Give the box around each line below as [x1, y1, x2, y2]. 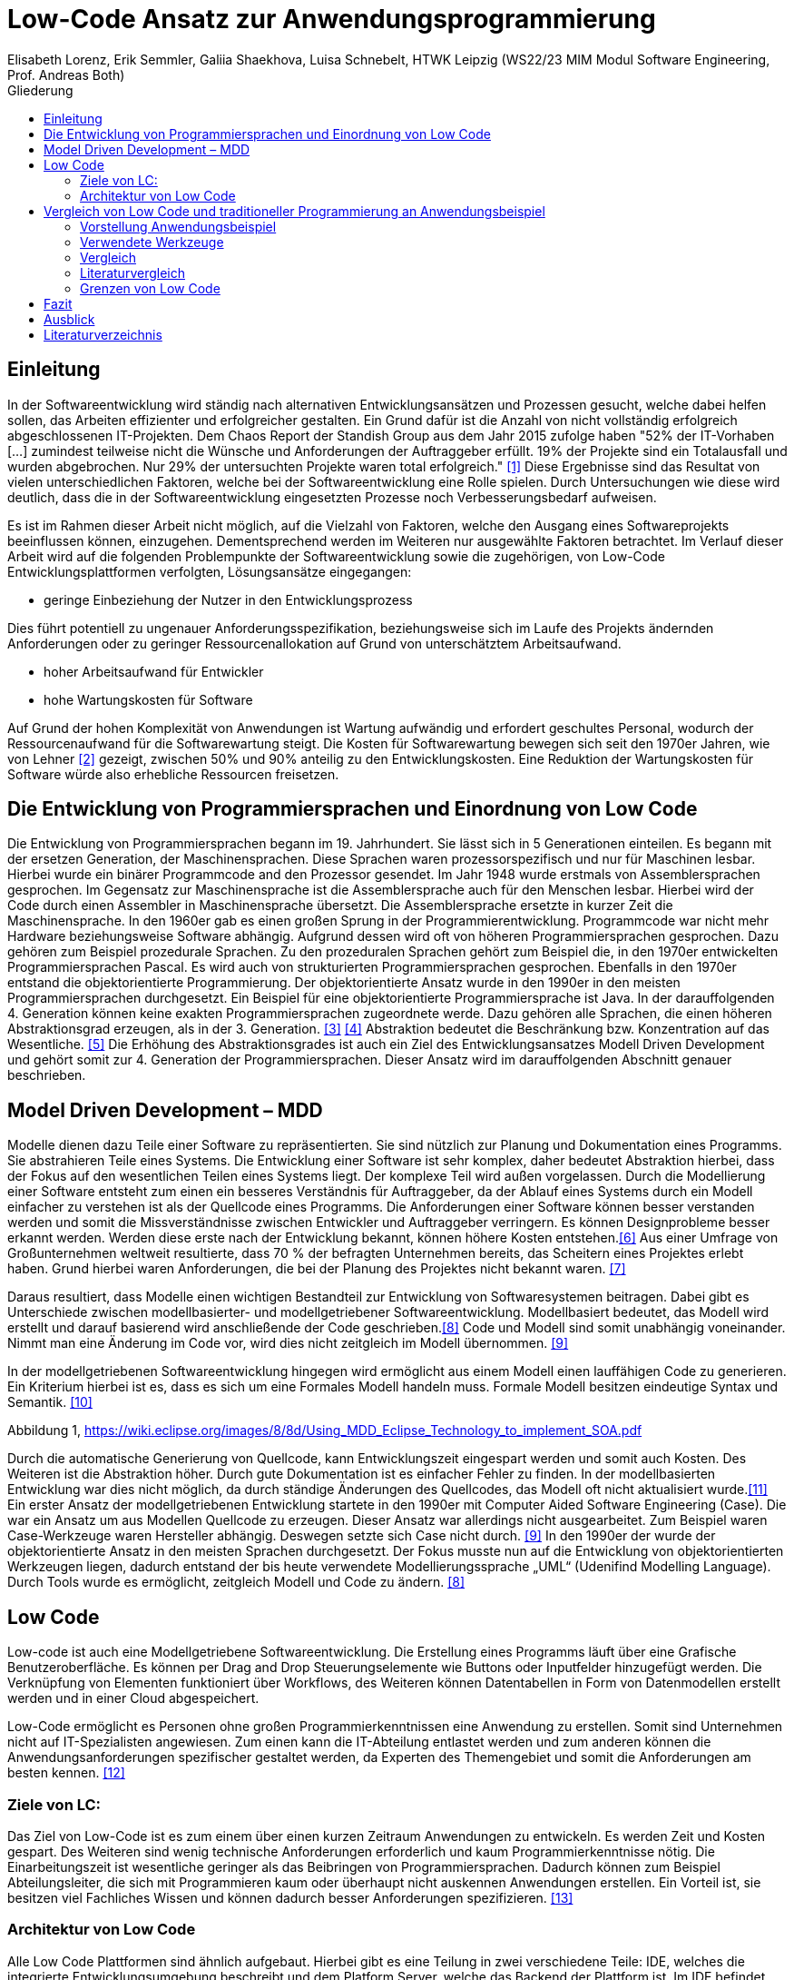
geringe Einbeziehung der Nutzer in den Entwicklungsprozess [44, 591, 413, 608]
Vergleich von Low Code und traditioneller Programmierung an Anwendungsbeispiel [44, 203, 545, 219]
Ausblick [44, 311, 95, 327]
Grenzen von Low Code [80, 280, 221, 296]
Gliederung [7, 82, 74, 98]
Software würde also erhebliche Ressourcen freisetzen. [7, 766, 339, 782]
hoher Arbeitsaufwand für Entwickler [44, 663, 264, 679]
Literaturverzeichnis [44, 326, 162, 342]
